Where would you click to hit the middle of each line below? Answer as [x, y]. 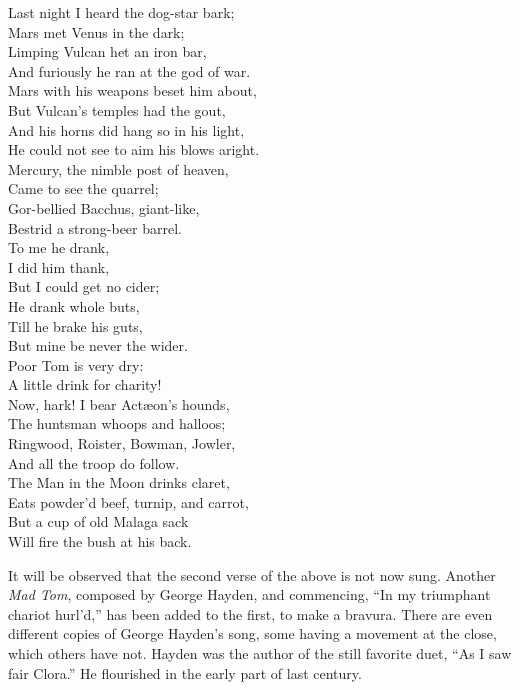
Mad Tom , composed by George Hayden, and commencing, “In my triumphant [249, 594]
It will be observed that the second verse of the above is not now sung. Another [252, 574]
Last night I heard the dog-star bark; [121, 12]
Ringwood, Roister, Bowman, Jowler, [122, 443]
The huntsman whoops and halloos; [117, 423]
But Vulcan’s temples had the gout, [117, 109]
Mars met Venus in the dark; [96, 31]
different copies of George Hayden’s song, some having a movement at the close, [252, 633]
